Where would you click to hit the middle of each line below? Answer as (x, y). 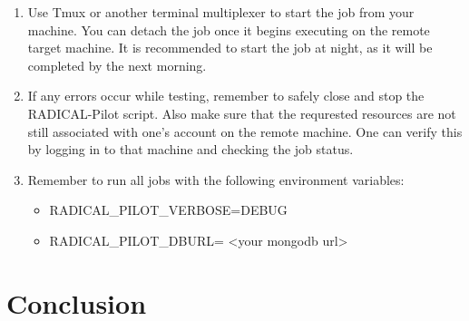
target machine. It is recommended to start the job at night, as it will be (230, 48)
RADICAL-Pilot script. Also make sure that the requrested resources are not (242, 113)
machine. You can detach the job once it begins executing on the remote (229, 29)
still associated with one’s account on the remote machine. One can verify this (245, 131)
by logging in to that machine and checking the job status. (191, 149)
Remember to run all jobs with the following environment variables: (216, 179)
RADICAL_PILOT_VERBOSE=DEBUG (168, 210)
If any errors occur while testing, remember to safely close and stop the (226, 96)
